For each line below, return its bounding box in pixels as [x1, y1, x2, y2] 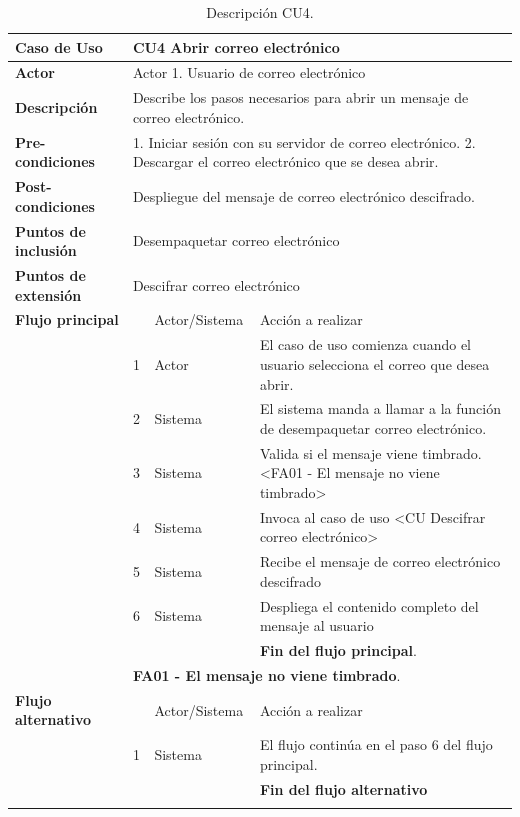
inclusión [15, 240, 77, 261]
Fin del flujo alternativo [259, 778, 428, 799]
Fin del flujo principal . [259, 640, 417, 661]
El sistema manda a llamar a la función [259, 398, 502, 419]
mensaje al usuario [259, 615, 374, 636]
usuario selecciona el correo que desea [259, 353, 490, 374]
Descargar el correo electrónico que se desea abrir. [132, 151, 439, 172]
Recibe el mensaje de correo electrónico [259, 551, 501, 572]
